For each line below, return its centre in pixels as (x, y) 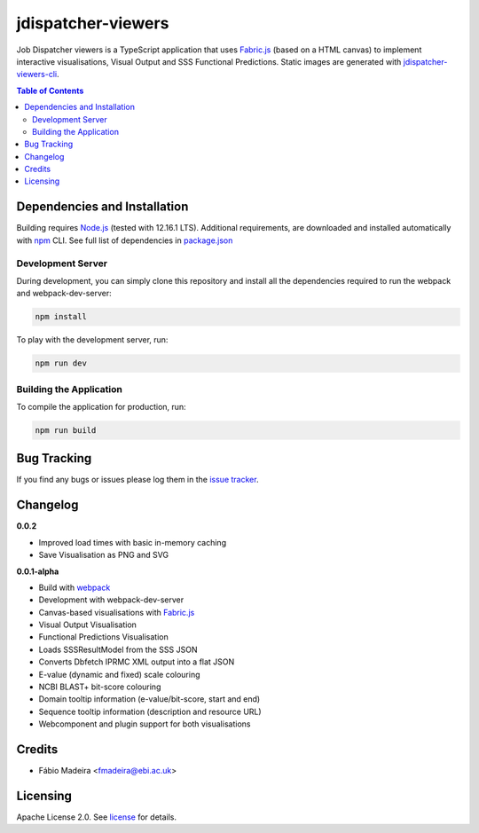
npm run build (66, 430)
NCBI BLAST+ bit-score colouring (100, 687)
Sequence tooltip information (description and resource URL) (150, 711)
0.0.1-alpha (38, 571)
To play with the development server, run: (92, 340)
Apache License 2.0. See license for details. (97, 817)
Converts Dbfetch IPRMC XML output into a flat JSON (137, 662)
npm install (61, 317)
